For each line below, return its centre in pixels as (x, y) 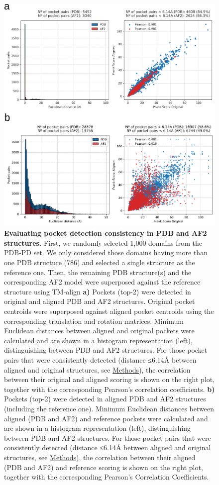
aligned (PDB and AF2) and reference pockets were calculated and (106, 418)
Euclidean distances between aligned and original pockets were (99, 331)
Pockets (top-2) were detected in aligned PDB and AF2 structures (105, 399)
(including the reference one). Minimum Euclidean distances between (109, 408)
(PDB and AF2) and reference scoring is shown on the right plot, (104, 467)
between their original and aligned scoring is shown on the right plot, (109, 379)
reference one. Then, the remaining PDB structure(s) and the (98, 272)
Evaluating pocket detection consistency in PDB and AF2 (106, 233)
